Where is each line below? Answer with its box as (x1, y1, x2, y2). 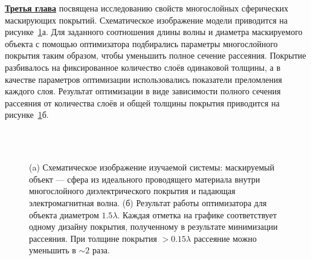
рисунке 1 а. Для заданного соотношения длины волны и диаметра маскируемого (5, 25, 303, 38)
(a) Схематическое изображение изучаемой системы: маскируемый (29, 161, 275, 174)
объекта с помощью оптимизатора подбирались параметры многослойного (5, 37, 278, 50)
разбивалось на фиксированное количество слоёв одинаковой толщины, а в (5, 60, 281, 73)
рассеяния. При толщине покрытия (29, 232, 157, 244)
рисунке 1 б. (5, 108, 49, 121)
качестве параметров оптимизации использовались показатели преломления (5, 73, 282, 85)
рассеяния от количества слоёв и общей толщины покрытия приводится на (5, 96, 280, 109)
